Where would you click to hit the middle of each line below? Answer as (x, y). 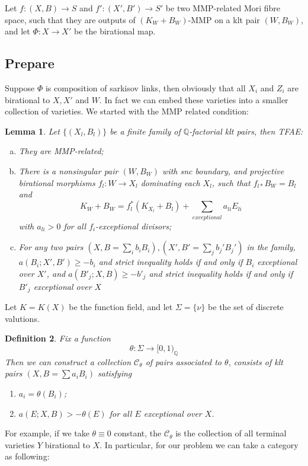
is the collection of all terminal (231, 433)
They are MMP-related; (61, 151)
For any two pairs (51, 247)
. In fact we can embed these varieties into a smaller (194, 99)
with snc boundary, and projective (223, 170)
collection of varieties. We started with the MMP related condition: (127, 111)
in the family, (271, 247)
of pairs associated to (183, 361)
